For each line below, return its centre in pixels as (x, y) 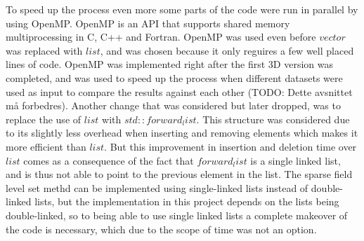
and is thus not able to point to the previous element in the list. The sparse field (179, 174)
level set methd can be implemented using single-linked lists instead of (157, 187)
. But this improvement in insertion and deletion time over (230, 146)
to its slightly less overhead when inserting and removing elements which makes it (182, 133)
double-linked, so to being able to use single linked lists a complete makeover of (177, 215)
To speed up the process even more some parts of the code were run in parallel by (182, 9)
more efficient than (46, 146)
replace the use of (44, 119)
